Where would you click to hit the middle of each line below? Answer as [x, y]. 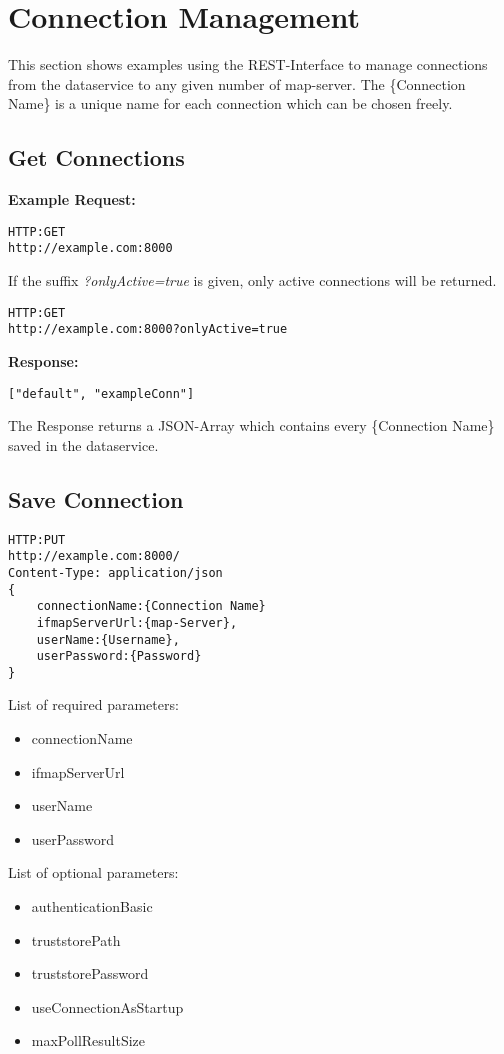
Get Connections [96, 157]
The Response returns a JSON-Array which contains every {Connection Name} [251, 425]
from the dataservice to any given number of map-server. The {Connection [237, 83]
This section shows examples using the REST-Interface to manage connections [248, 64]
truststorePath [76, 939]
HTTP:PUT [37, 539]
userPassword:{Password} [119, 656]
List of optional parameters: [93, 872]
